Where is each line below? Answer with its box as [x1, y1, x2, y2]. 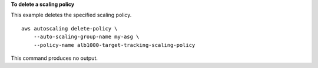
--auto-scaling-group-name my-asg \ [33, 33, 140, 40]
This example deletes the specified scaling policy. [11, 12, 132, 19]
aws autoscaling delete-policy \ [21, 25, 118, 32]
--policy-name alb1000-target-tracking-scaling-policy [33, 42, 196, 48]
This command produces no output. [11, 55, 98, 62]
